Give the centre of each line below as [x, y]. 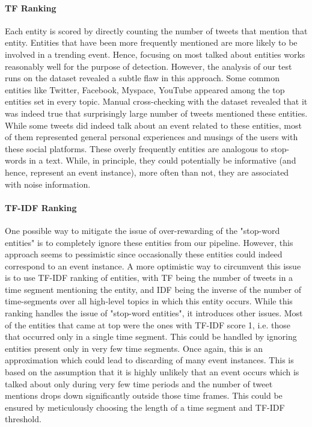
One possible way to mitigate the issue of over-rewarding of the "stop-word [142, 230]
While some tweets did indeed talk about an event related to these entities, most [153, 125]
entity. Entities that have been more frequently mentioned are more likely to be [151, 42]
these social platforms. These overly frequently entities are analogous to [137, 148]
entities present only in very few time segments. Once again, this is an [134, 348]
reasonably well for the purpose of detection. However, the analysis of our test [148, 66]
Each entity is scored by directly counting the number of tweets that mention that [156, 30]
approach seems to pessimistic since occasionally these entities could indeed [144, 254]
